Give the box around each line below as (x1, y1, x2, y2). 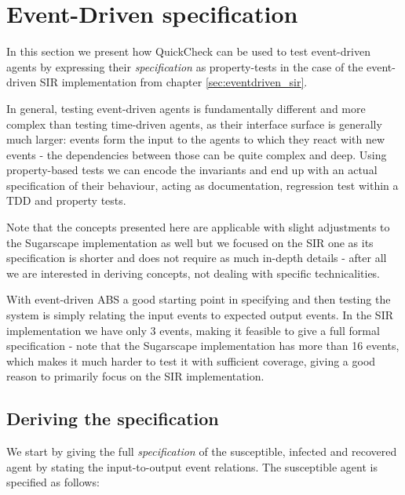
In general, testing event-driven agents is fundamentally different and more (6, 100, 366, 116)
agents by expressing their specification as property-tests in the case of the (6, 58, 363, 75)
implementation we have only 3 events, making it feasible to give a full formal (6, 322, 380, 338)
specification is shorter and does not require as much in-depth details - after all (6, 249, 387, 266)
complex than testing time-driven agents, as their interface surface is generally (6, 115, 382, 132)
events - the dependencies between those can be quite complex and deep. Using (6, 146, 387, 162)
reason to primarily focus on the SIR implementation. (6, 368, 265, 384)
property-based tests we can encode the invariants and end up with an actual (6, 162, 378, 178)
